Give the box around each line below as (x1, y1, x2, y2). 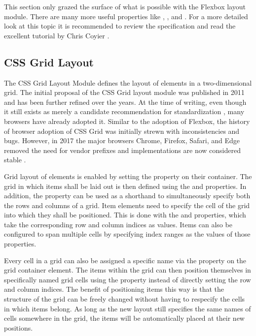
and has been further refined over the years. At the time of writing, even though (4, 96, 247, 107)
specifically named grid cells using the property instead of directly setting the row (4, 274, 251, 284)
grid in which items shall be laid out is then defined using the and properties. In (4, 181, 247, 191)
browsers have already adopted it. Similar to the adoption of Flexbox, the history (4, 116, 250, 126)
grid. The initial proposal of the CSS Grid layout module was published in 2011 (4, 87, 245, 97)
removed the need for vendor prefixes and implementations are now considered (4, 145, 241, 155)
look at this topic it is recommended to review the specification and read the (4, 21, 236, 31)
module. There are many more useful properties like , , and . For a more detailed (4, 11, 248, 21)
